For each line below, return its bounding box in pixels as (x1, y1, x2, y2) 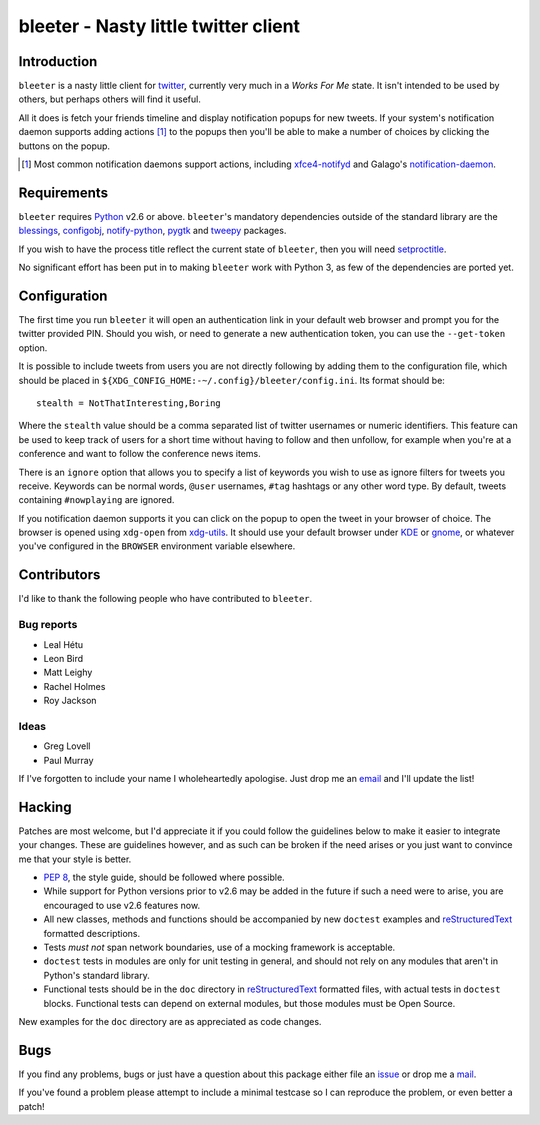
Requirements (18, 184, 109, 201)
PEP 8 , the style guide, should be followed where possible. (43, 871, 285, 884)
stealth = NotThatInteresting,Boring (36, 397, 222, 409)
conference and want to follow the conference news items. (18, 448, 261, 460)
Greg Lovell (43, 740, 91, 752)
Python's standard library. (43, 969, 150, 981)
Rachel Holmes (43, 680, 106, 692)
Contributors (18, 566, 101, 584)
